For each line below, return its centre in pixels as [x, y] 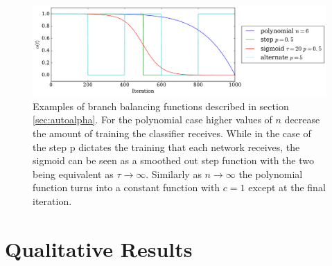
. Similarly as [174, 174]
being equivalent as [73, 174]
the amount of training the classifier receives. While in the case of [172, 133]
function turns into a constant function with [126, 187]
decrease [302, 119]
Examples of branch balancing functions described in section [161, 106]
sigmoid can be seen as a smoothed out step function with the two [173, 160]
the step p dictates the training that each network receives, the [166, 147]
